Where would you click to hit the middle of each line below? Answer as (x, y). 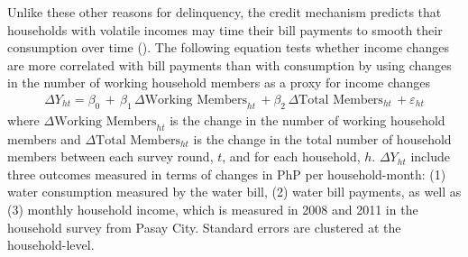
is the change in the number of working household (307, 119)
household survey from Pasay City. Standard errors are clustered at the (204, 227)
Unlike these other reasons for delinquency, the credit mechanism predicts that (225, 12)
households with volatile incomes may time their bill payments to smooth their (225, 29)
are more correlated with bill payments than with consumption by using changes (229, 64)
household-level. (51, 245)
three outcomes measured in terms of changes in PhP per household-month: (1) (227, 174)
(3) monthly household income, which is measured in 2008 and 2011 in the (213, 209)
